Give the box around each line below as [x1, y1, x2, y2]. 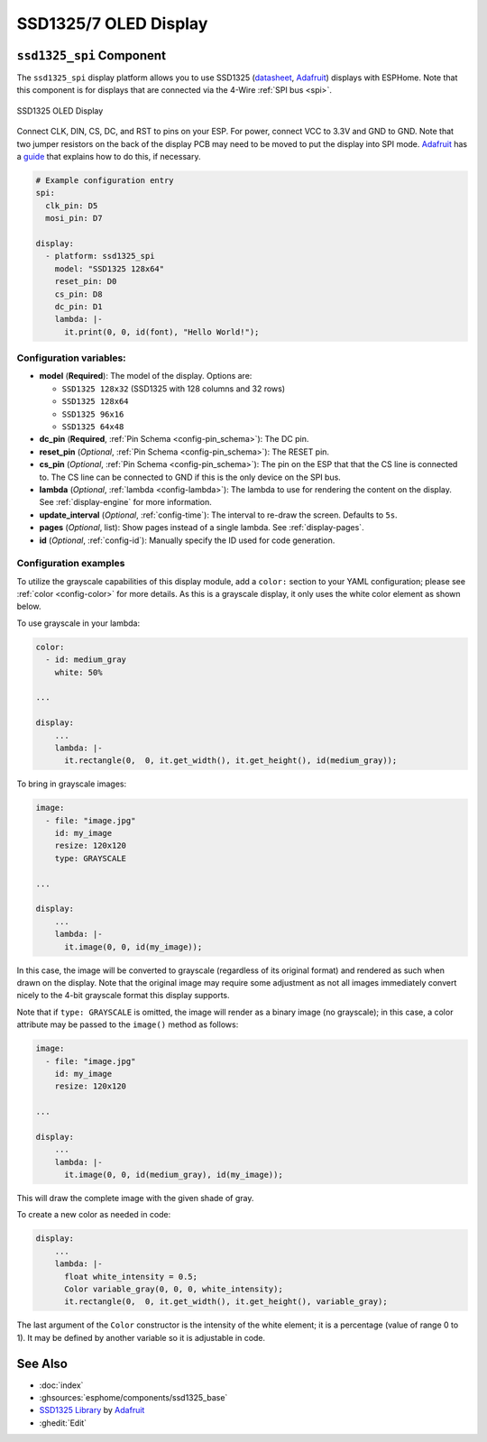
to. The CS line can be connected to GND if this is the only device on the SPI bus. [39, 472, 342, 482]
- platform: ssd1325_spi [45, 251, 155, 262]
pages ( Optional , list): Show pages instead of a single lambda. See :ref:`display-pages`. [39, 522, 364, 533]
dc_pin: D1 [54, 301, 103, 311]
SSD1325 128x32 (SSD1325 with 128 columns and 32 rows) [61, 383, 286, 394]
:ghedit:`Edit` [39, 1417, 87, 1428]
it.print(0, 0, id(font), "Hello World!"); [64, 326, 260, 337]
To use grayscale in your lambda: [16, 618, 140, 629]
